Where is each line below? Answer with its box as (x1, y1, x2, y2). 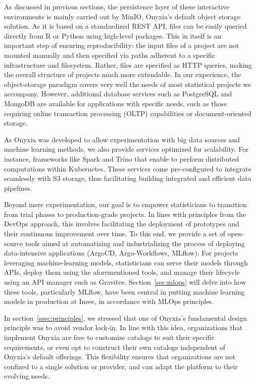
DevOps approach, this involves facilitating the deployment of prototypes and (4, 218, 240, 229)
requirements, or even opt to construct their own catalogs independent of (4, 341, 225, 352)
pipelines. (4, 182, 33, 193)
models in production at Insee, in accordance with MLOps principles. (4, 296, 214, 306)
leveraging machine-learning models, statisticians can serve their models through (4, 257, 248, 267)
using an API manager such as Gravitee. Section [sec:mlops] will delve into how (4, 277, 246, 287)
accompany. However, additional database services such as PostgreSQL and (4, 88, 232, 99)
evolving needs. (4, 371, 50, 381)
